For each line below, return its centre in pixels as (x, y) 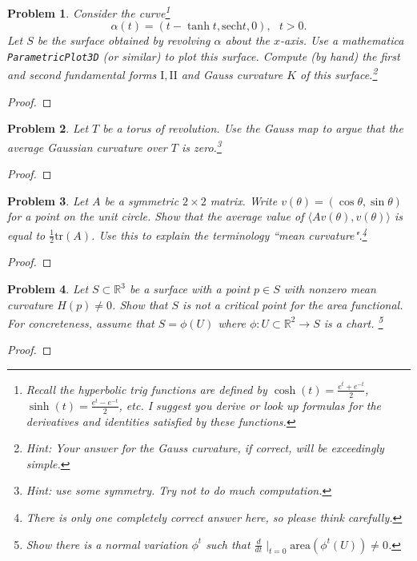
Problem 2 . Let (48, 128)
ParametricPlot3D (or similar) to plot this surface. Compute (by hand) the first (204, 56)
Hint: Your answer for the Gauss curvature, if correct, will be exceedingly (205, 448)
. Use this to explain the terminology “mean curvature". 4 (229, 233)
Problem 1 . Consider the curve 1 (89, 12)
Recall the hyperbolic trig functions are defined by (146, 389)
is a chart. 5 (353, 322)
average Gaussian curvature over (87, 147)
